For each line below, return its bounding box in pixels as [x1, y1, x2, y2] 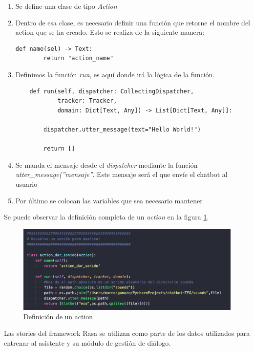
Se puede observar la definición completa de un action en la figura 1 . [4, 212, 209, 222]
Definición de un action [23, 311, 93, 322]
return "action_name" [43, 55, 114, 62]
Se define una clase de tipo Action [15, 1, 117, 11]
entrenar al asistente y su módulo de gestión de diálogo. [4, 337, 171, 348]
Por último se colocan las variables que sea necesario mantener [15, 195, 203, 205]
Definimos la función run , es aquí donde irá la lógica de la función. [15, 69, 215, 79]
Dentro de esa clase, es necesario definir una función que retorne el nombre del [15, 17, 250, 27]
